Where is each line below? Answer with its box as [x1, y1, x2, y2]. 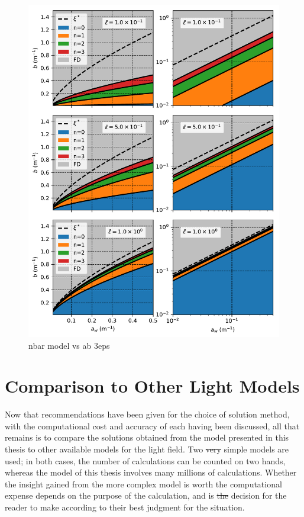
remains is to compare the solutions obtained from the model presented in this [5, 431, 289, 444]
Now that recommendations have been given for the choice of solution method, [5, 408, 290, 420]
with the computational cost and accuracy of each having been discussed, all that [5, 419, 300, 432]
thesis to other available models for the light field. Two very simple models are [5, 443, 289, 455]
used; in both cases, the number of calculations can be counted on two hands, [5, 454, 286, 467]
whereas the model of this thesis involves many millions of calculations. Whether [5, 466, 297, 479]
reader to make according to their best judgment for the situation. [5, 501, 245, 513]
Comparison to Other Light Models [5, 374, 300, 398]
